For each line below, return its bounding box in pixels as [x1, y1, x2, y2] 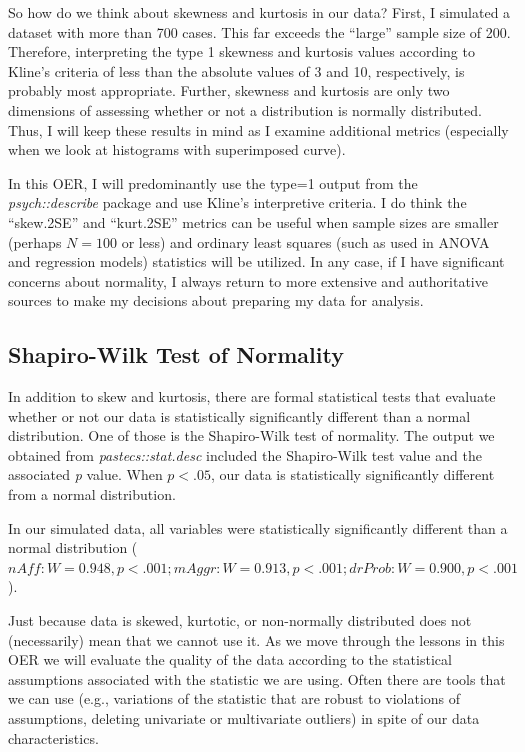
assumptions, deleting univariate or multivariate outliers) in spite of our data [8, 708, 480, 729]
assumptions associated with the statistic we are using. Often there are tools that [8, 668, 506, 689]
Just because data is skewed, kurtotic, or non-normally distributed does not [8, 610, 472, 631]
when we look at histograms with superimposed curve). [8, 139, 346, 160]
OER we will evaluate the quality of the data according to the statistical [8, 649, 452, 670]
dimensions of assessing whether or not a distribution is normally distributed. [8, 99, 482, 120]
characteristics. [8, 727, 99, 748]
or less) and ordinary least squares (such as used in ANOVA [121, 231, 490, 252]
